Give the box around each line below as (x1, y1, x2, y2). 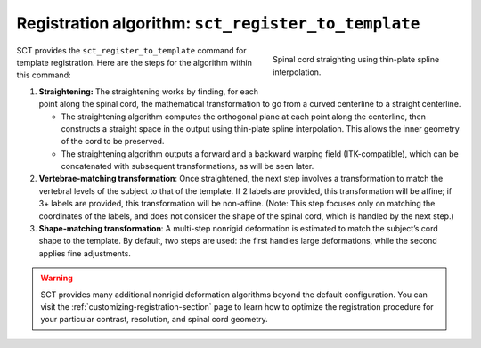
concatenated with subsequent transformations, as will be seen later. (61, 161, 314, 172)
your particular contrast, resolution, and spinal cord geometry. (40, 314, 269, 325)
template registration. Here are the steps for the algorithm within (16, 57, 253, 68)
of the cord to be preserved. (61, 136, 165, 147)
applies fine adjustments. (38, 247, 131, 258)
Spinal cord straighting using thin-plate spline (273, 54, 440, 65)
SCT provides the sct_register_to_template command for (16, 45, 247, 55)
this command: (16, 69, 71, 80)
